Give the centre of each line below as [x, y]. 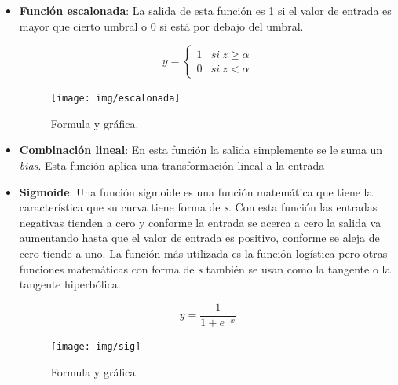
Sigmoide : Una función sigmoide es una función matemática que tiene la [196, 191]
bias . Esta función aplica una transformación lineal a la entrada [172, 165]
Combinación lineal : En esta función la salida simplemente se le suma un [201, 150]
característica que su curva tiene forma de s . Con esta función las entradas [198, 207]
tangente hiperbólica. [70, 284]
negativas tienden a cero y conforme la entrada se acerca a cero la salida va [200, 222]
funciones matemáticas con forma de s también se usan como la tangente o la [205, 268]
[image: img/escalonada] [115, 99]
